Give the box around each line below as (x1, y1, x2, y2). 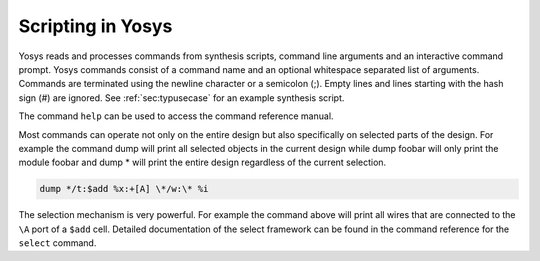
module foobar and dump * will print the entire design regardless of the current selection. (18, 156, 387, 169)
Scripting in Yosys (18, 15, 173, 37)
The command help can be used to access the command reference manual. (18, 110, 334, 122)
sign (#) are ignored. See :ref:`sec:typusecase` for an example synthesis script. (18, 91, 345, 104)
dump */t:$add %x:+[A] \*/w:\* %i (39, 183, 209, 195)
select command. (18, 237, 97, 249)
